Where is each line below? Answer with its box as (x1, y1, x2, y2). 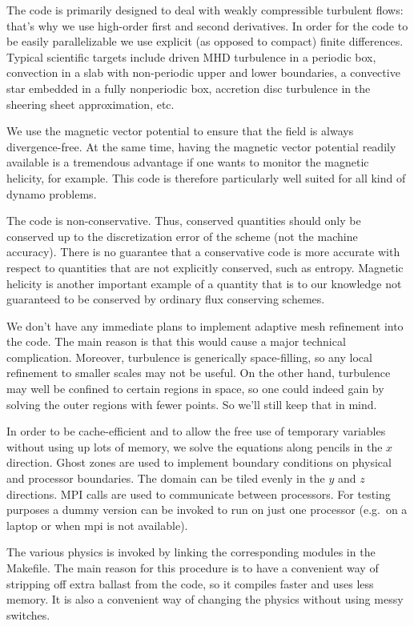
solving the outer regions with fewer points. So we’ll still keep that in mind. (6, 395, 377, 412)
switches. (6, 606, 50, 623)
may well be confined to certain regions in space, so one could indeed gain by (6, 380, 384, 397)
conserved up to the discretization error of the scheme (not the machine (6, 227, 358, 244)
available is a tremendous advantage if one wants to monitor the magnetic (6, 154, 369, 171)
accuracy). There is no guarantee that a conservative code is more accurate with (6, 243, 400, 260)
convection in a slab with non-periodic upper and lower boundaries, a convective (6, 64, 400, 81)
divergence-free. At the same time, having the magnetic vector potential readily (6, 138, 396, 154)
